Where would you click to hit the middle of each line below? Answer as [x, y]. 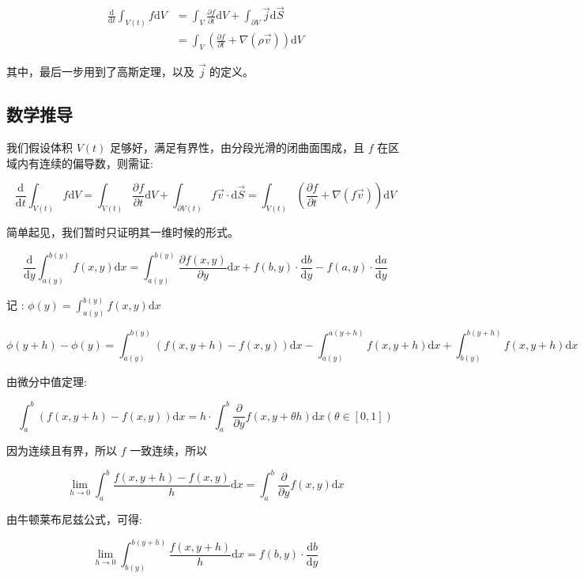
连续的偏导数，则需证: [96, 163]
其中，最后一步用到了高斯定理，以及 [100, 72]
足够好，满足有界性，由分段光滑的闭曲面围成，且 [237, 147]
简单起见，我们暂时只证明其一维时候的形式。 [122, 232]
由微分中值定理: [47, 382]
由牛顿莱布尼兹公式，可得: [74, 519]
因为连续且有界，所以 [62, 450]
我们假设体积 [40, 147]
